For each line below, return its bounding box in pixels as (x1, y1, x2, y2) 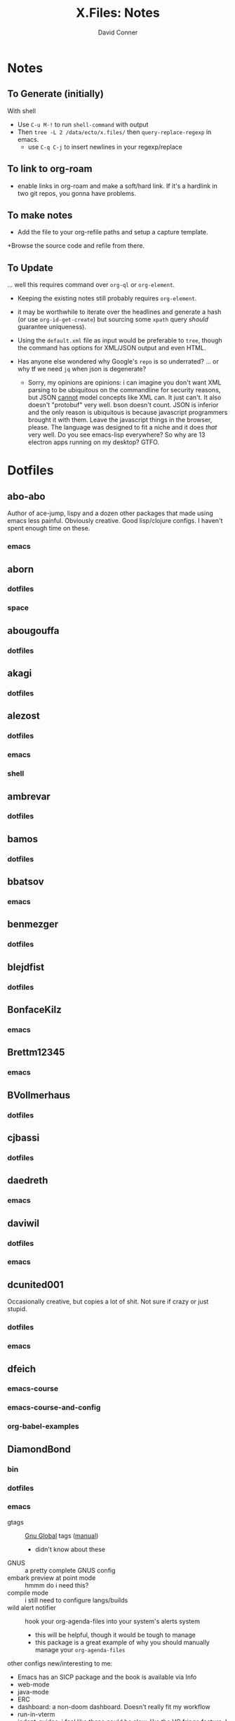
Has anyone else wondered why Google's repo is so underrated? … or (17, 357, 219, 366)
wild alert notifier (7, 1603, 56, 1612)
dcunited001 (7, 1279, 65, 1291)
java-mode (17, 1687, 49, 1696)
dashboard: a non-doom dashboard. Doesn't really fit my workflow (17, 1702, 210, 1710)
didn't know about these (34, 1545, 106, 1553)
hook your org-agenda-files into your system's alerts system (25, 1616, 200, 1626)
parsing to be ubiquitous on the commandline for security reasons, (27, 386, 221, 394)
